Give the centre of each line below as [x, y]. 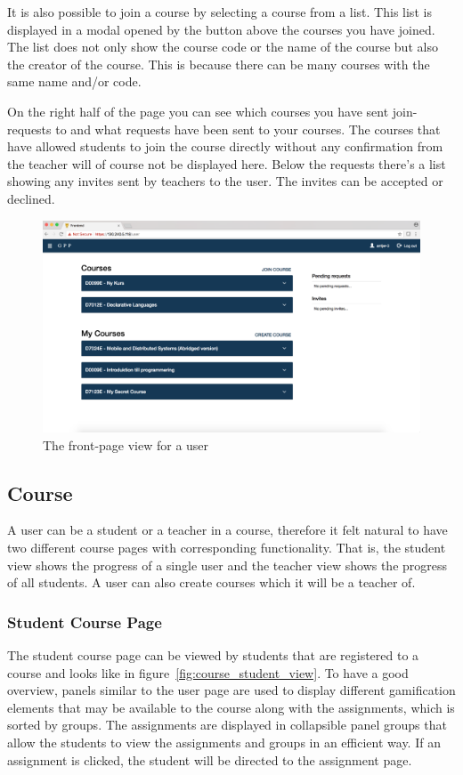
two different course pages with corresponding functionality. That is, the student [227, 548]
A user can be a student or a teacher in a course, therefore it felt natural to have [227, 530]
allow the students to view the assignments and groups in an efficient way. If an [224, 742]
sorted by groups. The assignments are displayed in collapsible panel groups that [227, 725]
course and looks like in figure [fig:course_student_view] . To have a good [208, 672]
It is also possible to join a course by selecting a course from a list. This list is [219, 12]
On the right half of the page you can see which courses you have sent [198, 111]
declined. [31, 198]
